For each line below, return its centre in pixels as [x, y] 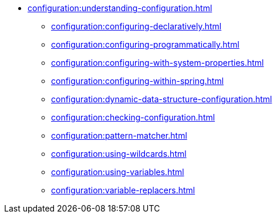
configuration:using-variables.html [118, 172]
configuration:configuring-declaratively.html [136, 26]
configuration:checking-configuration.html [133, 117]
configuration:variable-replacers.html [123, 190]
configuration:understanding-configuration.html [120, 8]
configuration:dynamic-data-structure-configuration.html [162, 99]
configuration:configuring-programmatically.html [145, 44]
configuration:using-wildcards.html [119, 154]
